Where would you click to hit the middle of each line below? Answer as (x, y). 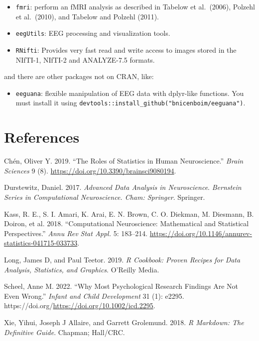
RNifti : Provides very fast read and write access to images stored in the (126, 49)
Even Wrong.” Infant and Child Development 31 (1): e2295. (94, 296)
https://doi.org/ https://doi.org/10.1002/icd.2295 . (80, 305)
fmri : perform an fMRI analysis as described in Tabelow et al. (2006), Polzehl (135, 6)
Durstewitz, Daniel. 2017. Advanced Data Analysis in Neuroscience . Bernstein (123, 187)
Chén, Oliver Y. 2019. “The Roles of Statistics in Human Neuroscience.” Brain (124, 161)
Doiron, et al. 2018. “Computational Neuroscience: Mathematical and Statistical (127, 223)
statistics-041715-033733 (41, 243)
